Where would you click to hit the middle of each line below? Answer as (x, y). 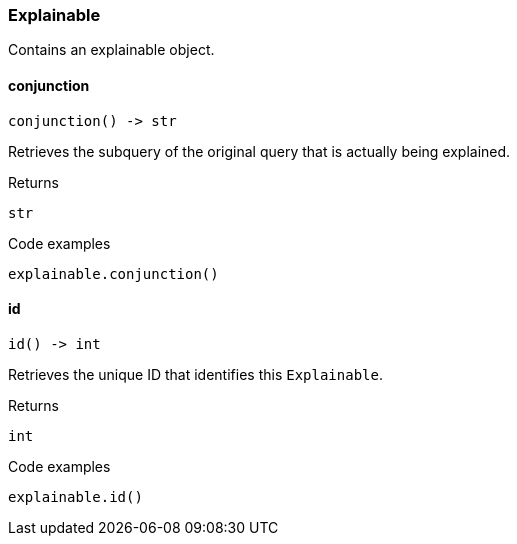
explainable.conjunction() (113, 273)
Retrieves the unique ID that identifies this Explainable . (195, 374)
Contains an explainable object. (111, 50)
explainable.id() (75, 496)
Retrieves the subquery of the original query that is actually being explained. (259, 151)
